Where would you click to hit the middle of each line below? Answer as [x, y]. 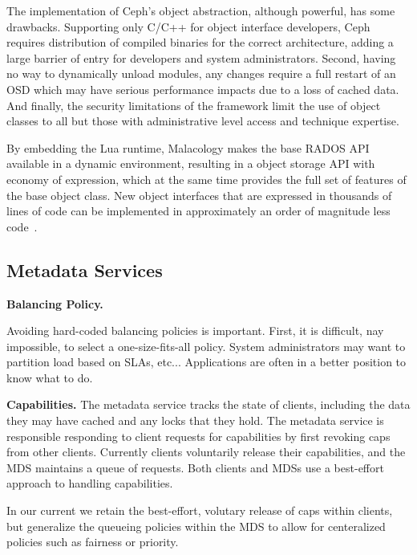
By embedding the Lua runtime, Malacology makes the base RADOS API [188, 147]
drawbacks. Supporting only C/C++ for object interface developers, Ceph [188, 26]
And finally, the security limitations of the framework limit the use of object [194, 105]
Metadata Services [85, 269]
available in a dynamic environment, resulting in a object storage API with [191, 163]
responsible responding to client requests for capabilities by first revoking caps [198, 436]
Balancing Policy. [55, 303]
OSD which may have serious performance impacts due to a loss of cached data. [203, 89]
